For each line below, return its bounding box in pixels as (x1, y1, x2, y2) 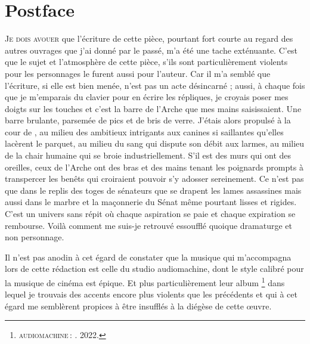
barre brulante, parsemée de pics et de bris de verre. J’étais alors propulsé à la (5, 114, 291, 126)
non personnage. (5, 231, 64, 243)
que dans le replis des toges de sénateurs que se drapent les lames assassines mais (5, 184, 302, 196)
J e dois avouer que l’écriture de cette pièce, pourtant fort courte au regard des (5, 32, 293, 45)
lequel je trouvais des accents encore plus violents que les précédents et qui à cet (5, 288, 297, 300)
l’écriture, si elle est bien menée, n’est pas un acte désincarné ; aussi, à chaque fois (5, 79, 305, 91)
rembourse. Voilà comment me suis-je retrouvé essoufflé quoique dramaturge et (5, 219, 293, 231)
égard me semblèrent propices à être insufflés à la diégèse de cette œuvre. (5, 299, 272, 312)
